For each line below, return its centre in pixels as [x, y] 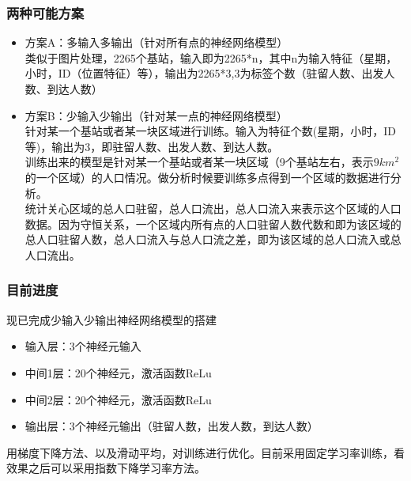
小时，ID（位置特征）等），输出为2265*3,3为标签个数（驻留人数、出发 [204, 73]
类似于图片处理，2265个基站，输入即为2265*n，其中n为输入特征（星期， [211, 57]
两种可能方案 [45, 12]
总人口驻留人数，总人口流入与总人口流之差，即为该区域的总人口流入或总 [213, 239]
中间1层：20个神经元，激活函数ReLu [118, 372]
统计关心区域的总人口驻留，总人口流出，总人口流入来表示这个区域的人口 [213, 208]
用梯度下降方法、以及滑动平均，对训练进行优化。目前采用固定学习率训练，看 [205, 452]
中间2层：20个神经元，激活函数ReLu [118, 399]
